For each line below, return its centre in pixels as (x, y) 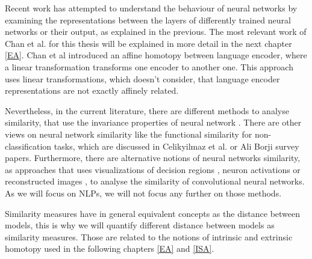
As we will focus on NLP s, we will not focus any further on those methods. (143, 193)
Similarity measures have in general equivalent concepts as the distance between (153, 213)
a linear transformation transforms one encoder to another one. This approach (149, 66)
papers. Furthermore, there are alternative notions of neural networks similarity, (153, 158)
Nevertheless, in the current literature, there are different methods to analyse (147, 110)
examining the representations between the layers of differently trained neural (148, 20)
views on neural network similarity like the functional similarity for (129, 134)
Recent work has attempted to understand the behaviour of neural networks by (151, 8)
